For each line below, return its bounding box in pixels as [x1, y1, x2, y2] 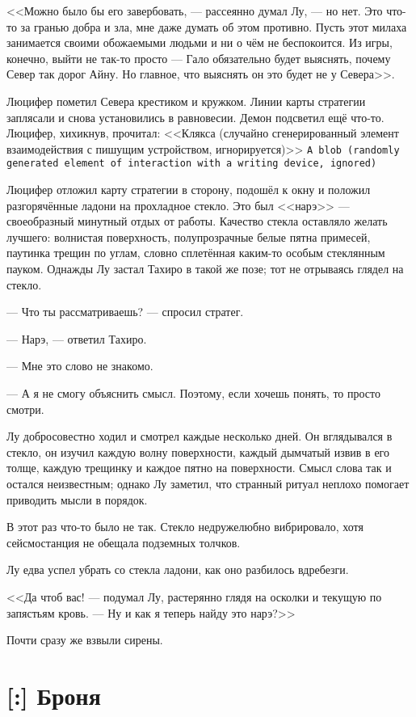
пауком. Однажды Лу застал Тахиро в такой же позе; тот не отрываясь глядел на [6, 260, 404, 277]
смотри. [6, 400, 44, 417]
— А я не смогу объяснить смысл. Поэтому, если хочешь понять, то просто [6, 385, 380, 401]
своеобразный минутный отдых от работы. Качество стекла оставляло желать [6, 213, 388, 230]
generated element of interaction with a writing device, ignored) [6, 158, 377, 170]
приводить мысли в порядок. [6, 491, 148, 508]
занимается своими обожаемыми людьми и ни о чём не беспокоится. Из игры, [6, 34, 393, 51]
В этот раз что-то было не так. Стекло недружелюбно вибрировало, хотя [6, 518, 363, 535]
